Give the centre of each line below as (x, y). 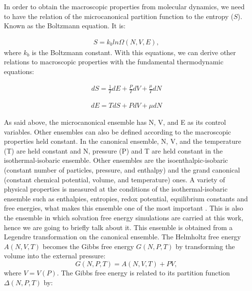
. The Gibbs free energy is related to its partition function (143, 272)
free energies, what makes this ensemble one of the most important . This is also (124, 208)
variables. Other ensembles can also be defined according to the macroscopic (117, 131)
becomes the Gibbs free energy (88, 246)
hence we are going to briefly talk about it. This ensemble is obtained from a (118, 227)
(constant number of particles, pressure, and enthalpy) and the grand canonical (122, 169)
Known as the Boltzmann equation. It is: (65, 26)
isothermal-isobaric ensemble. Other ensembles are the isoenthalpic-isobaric (116, 160)
